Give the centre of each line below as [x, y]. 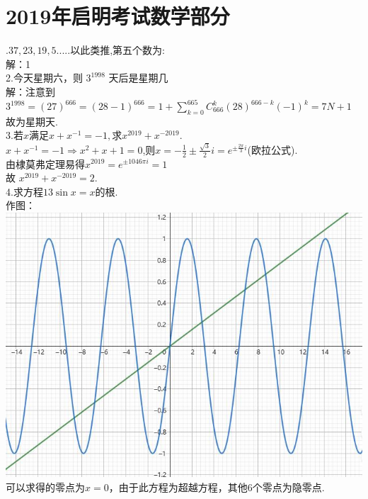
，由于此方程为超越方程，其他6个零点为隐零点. [217, 487]
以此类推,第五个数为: [117, 50]
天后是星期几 [138, 78]
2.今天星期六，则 [44, 78]
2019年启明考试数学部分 [118, 16]
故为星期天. [32, 121]
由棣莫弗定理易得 [45, 163]
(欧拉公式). [272, 149]
